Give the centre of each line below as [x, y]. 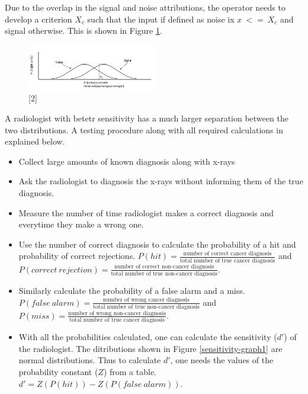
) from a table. [130, 371]
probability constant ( [58, 371]
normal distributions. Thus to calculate [90, 360]
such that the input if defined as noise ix [161, 19]
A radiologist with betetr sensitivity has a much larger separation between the [147, 118]
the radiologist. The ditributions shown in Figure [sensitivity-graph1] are [150, 348]
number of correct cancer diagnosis [227, 254]
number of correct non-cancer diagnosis [164, 267]
